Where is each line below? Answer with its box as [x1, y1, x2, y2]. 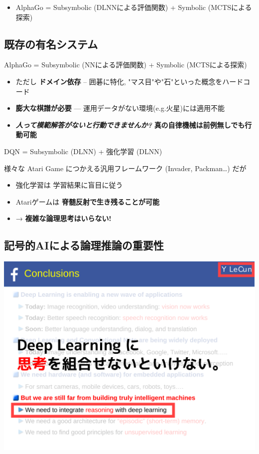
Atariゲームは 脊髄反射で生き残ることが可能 [15, 196, 159, 207]
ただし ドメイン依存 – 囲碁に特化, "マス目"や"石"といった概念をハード [15, 76, 244, 86]
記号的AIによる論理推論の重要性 [4, 237, 164, 253]
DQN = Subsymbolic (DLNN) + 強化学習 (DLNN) [4, 146, 162, 156]
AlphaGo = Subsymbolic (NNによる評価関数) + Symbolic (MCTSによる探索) [4, 59, 247, 70]
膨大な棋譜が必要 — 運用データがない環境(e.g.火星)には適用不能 [15, 103, 225, 113]
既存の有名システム [4, 36, 98, 51]
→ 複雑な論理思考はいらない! [15, 213, 112, 224]
